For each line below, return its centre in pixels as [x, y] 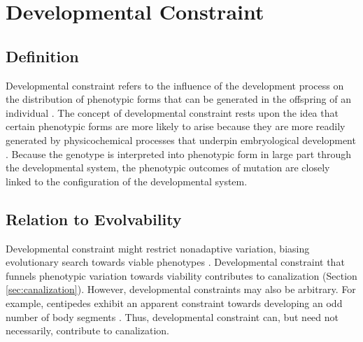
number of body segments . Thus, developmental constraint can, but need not [172, 316]
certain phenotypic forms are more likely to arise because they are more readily [176, 126]
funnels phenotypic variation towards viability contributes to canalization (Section [181, 275]
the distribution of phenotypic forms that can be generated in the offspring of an [178, 99]
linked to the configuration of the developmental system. [127, 181]
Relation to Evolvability [94, 219]
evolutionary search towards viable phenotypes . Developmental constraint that [175, 262]
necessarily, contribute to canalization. [87, 330]
